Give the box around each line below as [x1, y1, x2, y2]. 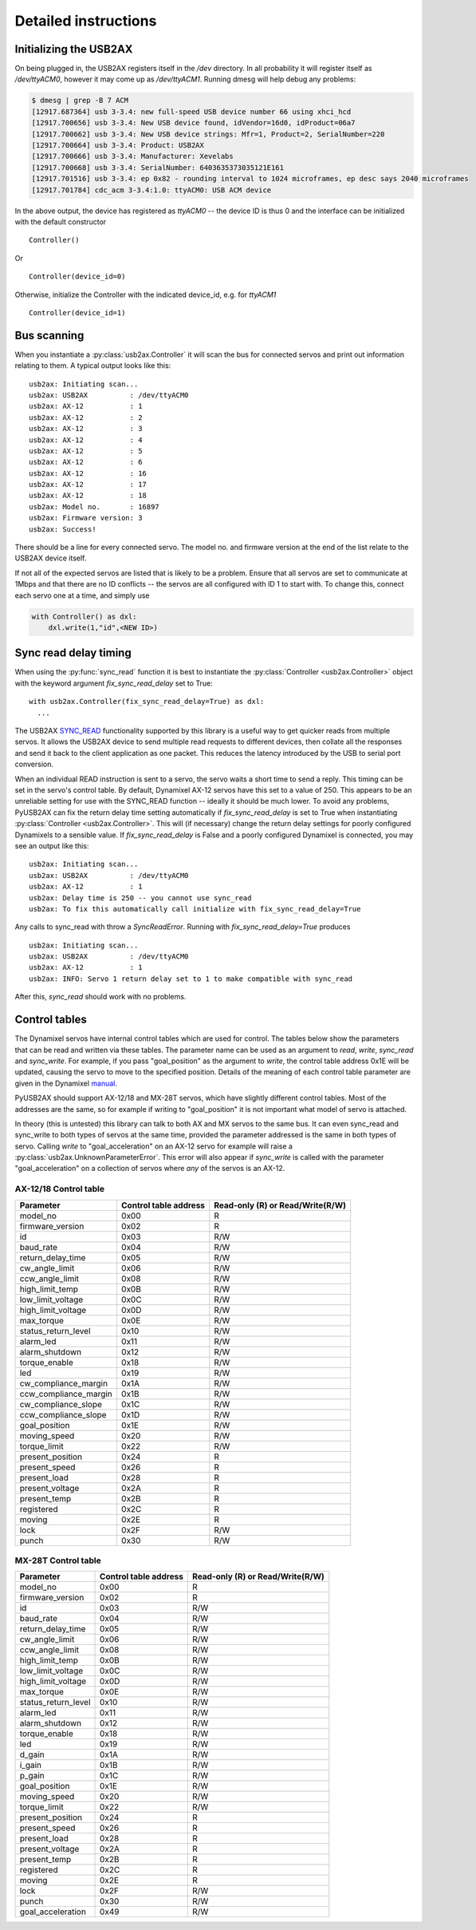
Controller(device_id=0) [29, 272, 126, 281]
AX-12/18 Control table [14, 1184, 105, 1195]
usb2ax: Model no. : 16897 [29, 502, 159, 511]
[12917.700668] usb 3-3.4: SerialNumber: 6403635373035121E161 [31, 163, 285, 172]
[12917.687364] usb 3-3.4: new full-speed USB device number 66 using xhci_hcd [31, 107, 352, 116]
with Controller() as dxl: [31, 611, 137, 621]
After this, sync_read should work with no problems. [14, 992, 187, 1002]
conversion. [14, 759, 53, 769]
